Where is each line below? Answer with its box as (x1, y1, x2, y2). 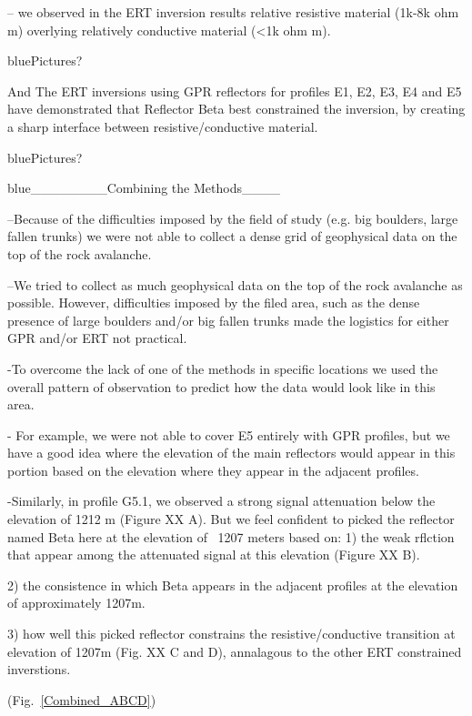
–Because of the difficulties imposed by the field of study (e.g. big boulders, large (7, 208, 458, 227)
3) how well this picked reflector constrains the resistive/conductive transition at (7, 624, 456, 643)
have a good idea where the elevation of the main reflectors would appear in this (7, 443, 456, 462)
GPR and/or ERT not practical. (7, 328, 187, 348)
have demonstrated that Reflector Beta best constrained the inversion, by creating (7, 99, 466, 118)
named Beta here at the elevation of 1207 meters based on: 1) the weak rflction (7, 527, 455, 546)
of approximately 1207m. (7, 593, 146, 612)
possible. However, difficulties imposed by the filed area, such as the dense (7, 293, 420, 312)
